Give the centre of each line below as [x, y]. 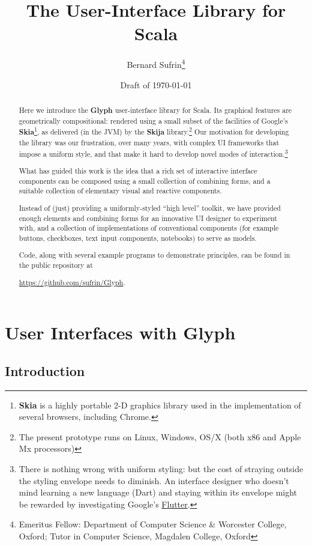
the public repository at [56, 265]
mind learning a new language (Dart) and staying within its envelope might [158, 492]
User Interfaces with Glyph [120, 332]
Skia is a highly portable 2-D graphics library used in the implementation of [160, 405]
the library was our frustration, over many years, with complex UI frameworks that [149, 142]
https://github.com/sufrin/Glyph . [72, 282]
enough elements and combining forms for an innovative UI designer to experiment [148, 218]
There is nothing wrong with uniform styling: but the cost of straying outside [161, 469]
